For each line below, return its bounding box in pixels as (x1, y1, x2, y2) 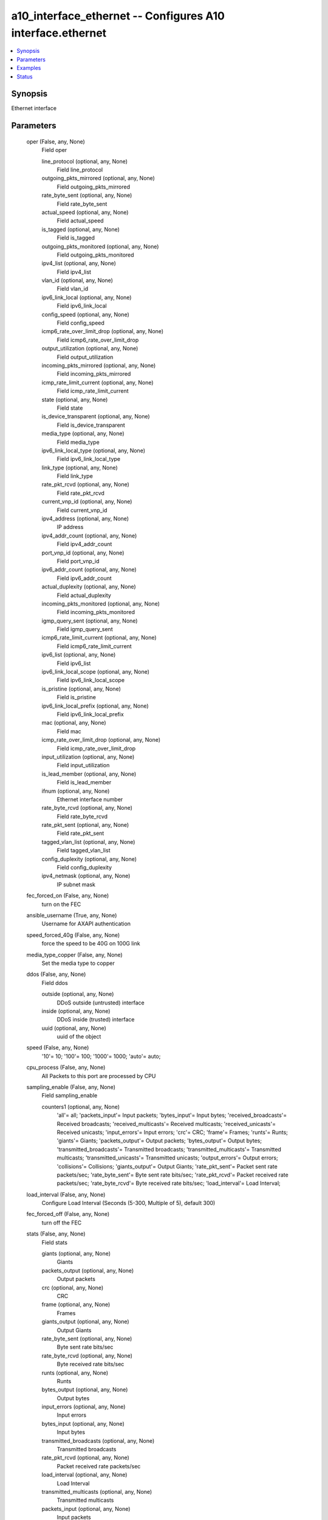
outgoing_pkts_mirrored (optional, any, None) (41, 174, 155, 182)
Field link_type (56, 472, 94, 480)
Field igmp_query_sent (56, 626, 113, 633)
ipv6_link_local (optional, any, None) (41, 294, 132, 301)
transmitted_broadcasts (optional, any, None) (41, 1437, 155, 1444)
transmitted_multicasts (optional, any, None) (41, 1488, 152, 1495)
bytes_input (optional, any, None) (41, 1420, 125, 1427)
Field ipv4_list (56, 268, 91, 275)
